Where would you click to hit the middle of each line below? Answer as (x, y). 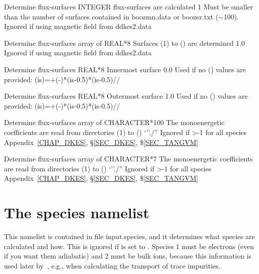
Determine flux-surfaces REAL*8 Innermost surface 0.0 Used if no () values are (125, 69)
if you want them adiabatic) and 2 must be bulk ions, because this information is (128, 256)
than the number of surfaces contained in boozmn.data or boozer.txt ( (111, 16)
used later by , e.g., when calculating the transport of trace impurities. (112, 265)
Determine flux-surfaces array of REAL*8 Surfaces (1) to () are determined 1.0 (125, 43)
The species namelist (77, 212)
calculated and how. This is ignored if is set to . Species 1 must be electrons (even (129, 246)
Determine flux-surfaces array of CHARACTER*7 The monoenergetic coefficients (129, 159)
